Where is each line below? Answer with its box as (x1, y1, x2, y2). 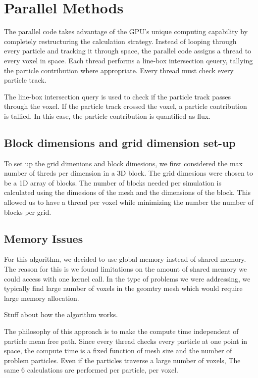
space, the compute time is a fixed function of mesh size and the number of (4, 345, 232, 356)
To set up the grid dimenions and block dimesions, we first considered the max (4, 158, 243, 168)
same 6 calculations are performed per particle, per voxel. (4, 365, 178, 375)
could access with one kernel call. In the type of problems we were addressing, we (4, 273, 251, 283)
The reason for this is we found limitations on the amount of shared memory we (4, 264, 247, 274)
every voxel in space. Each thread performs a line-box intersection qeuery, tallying (4, 55, 253, 65)
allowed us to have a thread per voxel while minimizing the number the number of (4, 197, 254, 207)
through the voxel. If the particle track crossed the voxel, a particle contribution (4, 101, 247, 111)
